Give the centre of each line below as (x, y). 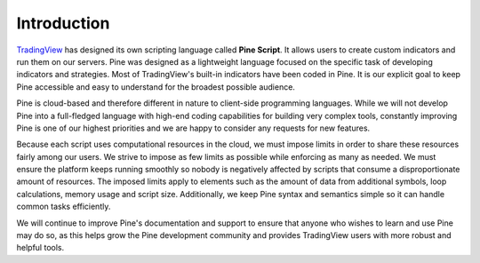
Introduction (63, 23)
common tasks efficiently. (64, 207)
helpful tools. (40, 248)
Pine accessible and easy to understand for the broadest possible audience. (156, 87)
